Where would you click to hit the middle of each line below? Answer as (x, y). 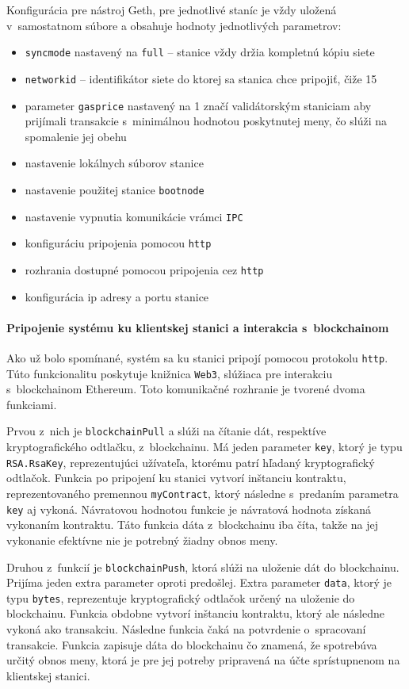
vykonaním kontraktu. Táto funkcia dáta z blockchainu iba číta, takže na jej (193, 524)
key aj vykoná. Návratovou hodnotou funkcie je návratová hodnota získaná (189, 509)
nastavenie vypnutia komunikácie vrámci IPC (134, 216)
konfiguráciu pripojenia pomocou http (118, 243)
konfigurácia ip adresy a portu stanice (117, 296)
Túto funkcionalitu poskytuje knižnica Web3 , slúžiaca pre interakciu (170, 373)
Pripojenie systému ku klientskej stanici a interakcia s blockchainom (198, 327)
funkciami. (32, 404)
